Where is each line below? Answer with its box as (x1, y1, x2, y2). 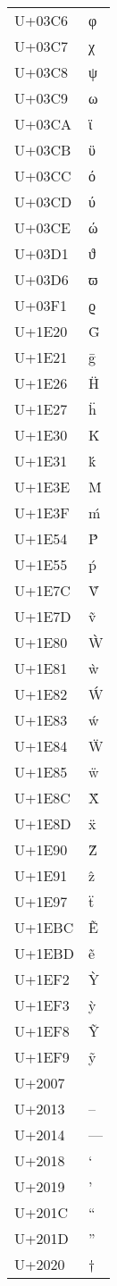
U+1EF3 (14, 995, 70, 1015)
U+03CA (14, 113, 72, 134)
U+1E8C (14, 787, 71, 808)
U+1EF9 (14, 1046, 70, 1067)
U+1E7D (14, 606, 71, 626)
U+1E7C (14, 580, 71, 601)
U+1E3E (14, 476, 71, 497)
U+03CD (14, 191, 72, 212)
